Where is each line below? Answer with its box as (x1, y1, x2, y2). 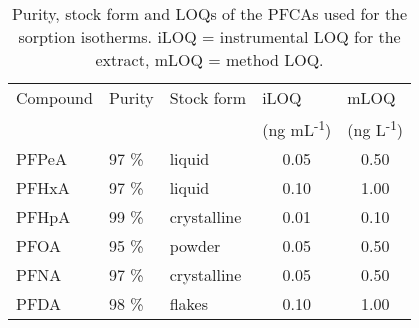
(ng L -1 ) (347, 115, 404, 142)
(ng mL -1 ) (262, 115, 332, 142)
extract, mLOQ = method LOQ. (95, 48, 324, 71)
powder (169, 234, 221, 258)
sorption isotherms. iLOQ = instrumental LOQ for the (18, 25, 401, 48)
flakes (169, 292, 208, 316)
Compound (16, 86, 93, 109)
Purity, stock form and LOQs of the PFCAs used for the (11, 2, 408, 25)
